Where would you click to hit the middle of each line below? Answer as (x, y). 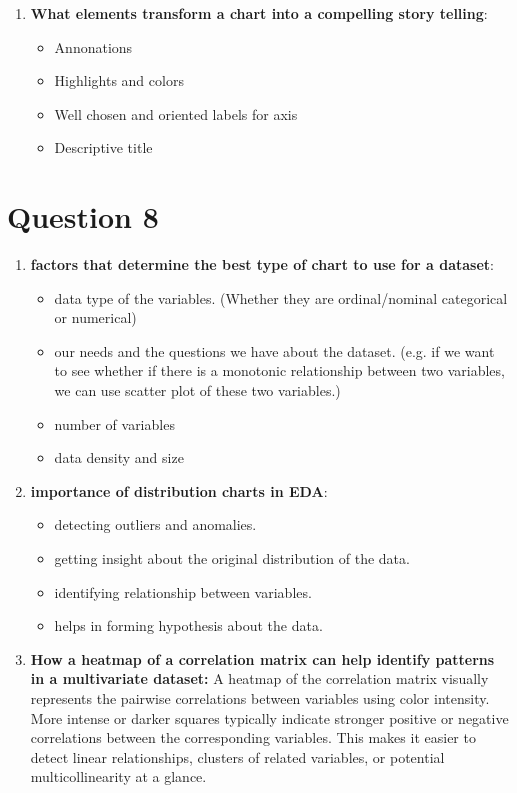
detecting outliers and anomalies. (155, 524)
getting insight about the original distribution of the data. (232, 558)
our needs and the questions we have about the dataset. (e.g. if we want (274, 350)
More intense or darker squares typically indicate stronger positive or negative (269, 717)
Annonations (93, 46)
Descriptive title (103, 147)
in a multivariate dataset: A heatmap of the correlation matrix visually (259, 678)
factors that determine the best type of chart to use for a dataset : (262, 264)
